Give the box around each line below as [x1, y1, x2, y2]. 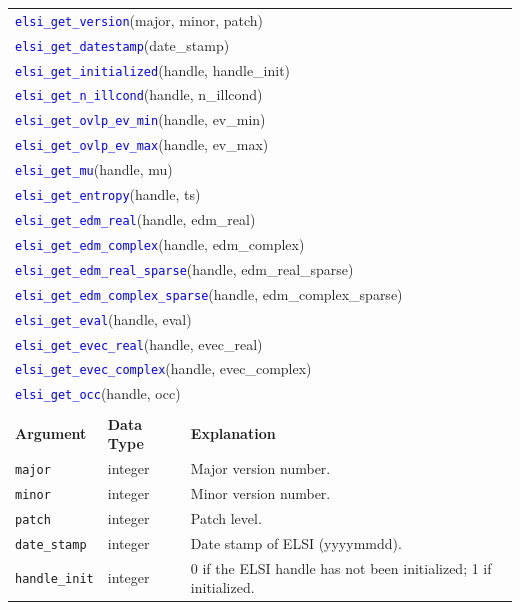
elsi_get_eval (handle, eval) [15, 308, 192, 329]
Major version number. [190, 457, 331, 478]
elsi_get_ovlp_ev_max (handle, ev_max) [15, 134, 269, 155]
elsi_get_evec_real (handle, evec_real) [15, 333, 263, 354]
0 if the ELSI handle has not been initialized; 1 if [190, 557, 492, 578]
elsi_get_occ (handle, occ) [15, 383, 181, 404]
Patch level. [190, 507, 262, 528]
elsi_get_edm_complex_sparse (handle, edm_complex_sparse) [15, 283, 403, 304]
